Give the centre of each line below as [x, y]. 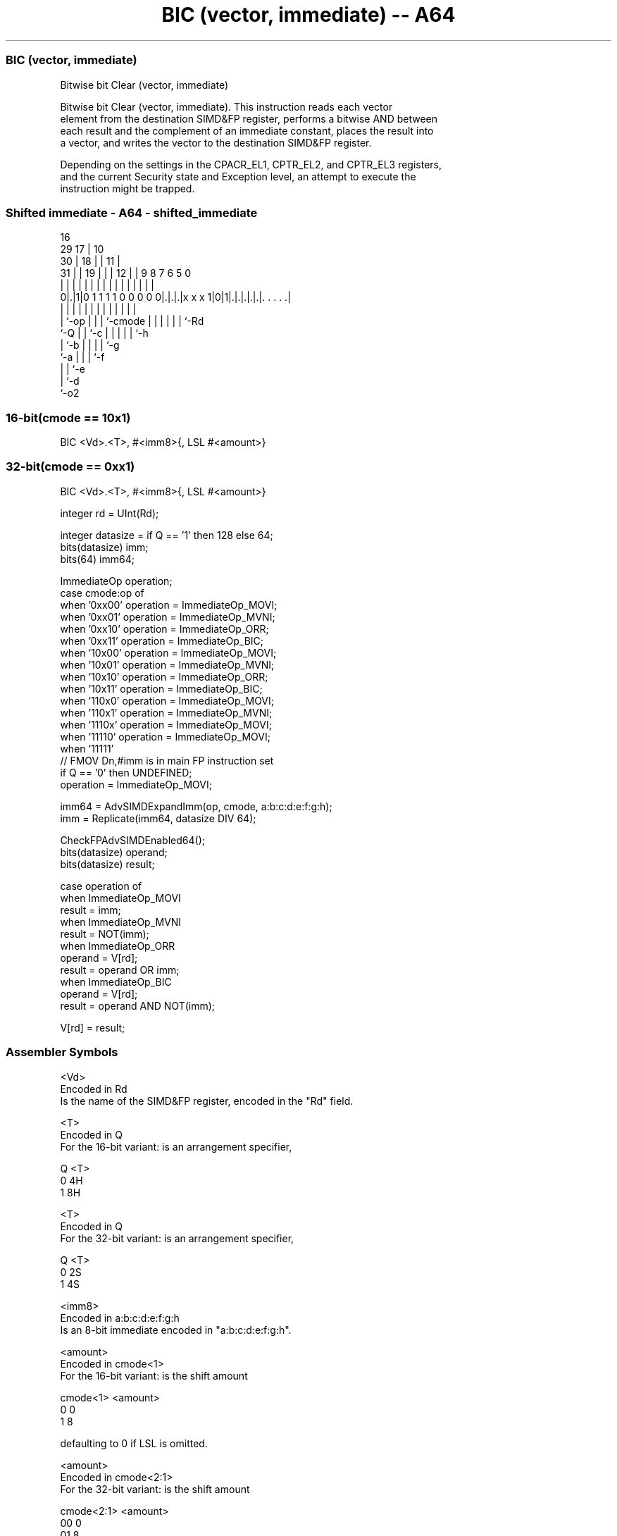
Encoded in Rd [94, 1089]
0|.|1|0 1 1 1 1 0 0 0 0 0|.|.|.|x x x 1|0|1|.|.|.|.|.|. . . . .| [175, 297]
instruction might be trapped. [127, 188]
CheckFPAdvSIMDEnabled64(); [132, 840]
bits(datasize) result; [107, 864]
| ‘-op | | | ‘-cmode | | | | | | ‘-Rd [132, 321]
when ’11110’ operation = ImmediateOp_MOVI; [165, 736]
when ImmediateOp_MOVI [120, 898]
